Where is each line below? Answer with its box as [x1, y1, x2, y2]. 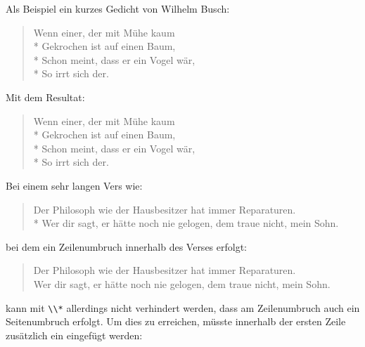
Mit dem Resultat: [6, 89, 85, 104]
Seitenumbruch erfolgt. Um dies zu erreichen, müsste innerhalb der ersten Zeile [6, 314, 346, 329]
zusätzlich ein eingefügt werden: [6, 327, 143, 342]
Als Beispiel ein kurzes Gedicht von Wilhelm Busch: [6, 1, 230, 15]
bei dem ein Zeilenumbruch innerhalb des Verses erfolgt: [6, 239, 247, 254]
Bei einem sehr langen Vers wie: [6, 178, 143, 192]
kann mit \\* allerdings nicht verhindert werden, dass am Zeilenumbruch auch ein [6, 300, 360, 315]
